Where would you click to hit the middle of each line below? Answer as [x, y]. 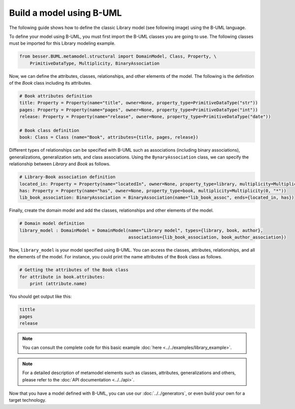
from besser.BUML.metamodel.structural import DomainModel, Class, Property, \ [118, 56]
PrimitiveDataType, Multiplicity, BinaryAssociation [95, 63]
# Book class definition [49, 131]
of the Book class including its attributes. [50, 83]
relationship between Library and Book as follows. [60, 164]
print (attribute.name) [58, 284]
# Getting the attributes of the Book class [74, 270]
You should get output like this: [41, 297]
